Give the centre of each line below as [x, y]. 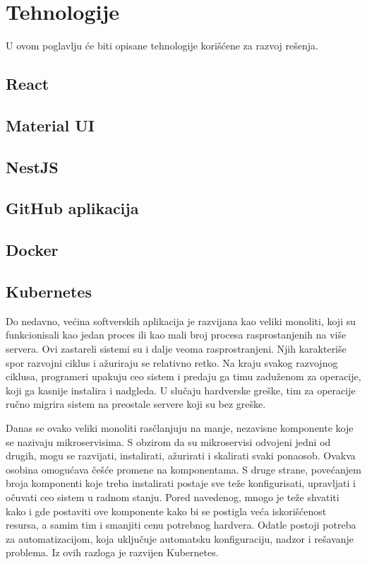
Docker [32, 250]
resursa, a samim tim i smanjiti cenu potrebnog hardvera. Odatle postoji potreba [181, 525]
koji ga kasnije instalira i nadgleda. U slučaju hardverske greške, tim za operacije [181, 390]
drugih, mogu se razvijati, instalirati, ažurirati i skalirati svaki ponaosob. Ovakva [181, 456]
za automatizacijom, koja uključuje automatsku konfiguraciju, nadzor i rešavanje [180, 538]
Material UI [50, 125]
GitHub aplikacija [72, 208]
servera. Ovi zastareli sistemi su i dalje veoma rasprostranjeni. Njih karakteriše [176, 349]
